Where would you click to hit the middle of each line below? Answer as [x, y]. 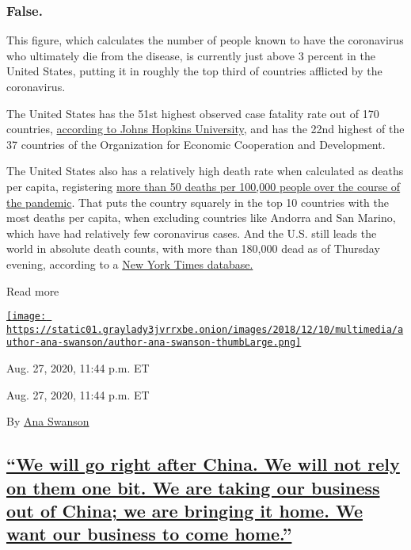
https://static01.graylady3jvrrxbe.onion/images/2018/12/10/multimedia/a [205, 329]
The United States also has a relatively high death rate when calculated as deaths [205, 171]
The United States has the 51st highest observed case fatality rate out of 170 [193, 113]
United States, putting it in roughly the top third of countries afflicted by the [194, 71]
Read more [33, 290]
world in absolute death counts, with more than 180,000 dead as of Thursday [193, 248]
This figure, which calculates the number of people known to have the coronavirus [205, 40]
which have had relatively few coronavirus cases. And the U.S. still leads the [192, 233]
